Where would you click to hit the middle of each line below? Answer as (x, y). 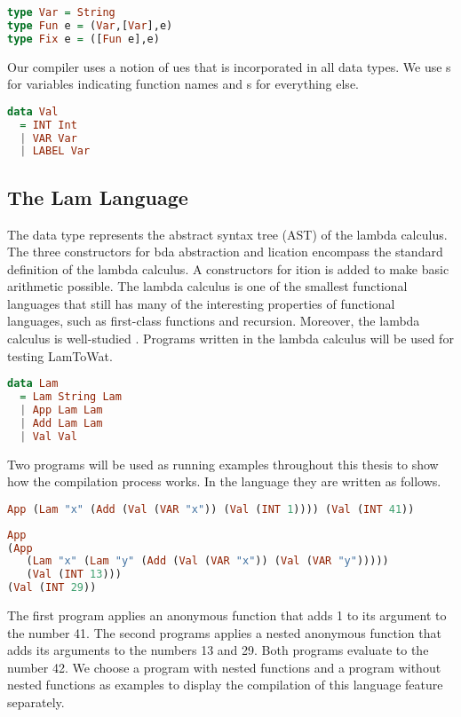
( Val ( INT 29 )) (52, 588)
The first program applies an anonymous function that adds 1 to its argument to (227, 615)
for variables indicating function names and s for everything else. (183, 84)
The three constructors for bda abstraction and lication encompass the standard (225, 252)
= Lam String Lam (71, 397)
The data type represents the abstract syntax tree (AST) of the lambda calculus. (227, 234)
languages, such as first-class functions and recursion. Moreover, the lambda (214, 321)
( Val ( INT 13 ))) (74, 575)
